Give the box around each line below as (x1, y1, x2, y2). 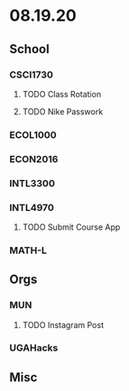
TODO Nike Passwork (22, 105, 104, 117)
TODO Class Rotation (22, 88, 102, 99)
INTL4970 (9, 201, 54, 214)
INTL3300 (9, 177, 56, 189)
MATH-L (9, 244, 48, 257)
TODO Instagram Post (22, 319, 104, 330)
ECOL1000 (9, 128, 57, 141)
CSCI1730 (9, 68, 54, 81)
